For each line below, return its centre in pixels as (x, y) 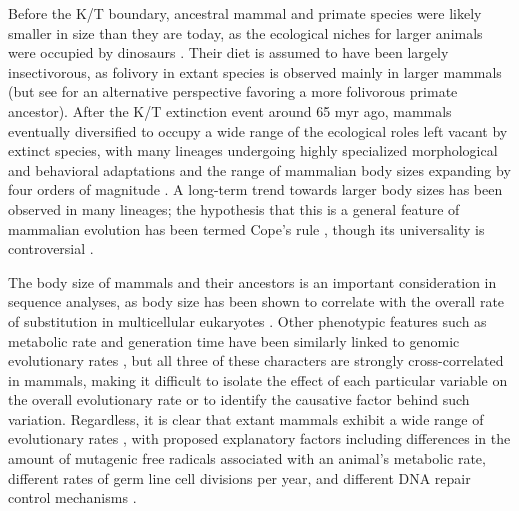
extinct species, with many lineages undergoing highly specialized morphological (253, 150)
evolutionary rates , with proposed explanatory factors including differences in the (259, 438)
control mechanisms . (72, 497)
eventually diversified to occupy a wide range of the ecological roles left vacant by (258, 130)
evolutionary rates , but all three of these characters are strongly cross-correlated (256, 360)
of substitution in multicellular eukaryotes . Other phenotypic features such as (247, 320)
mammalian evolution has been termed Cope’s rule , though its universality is (246, 228)
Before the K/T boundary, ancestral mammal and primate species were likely (245, 13)
